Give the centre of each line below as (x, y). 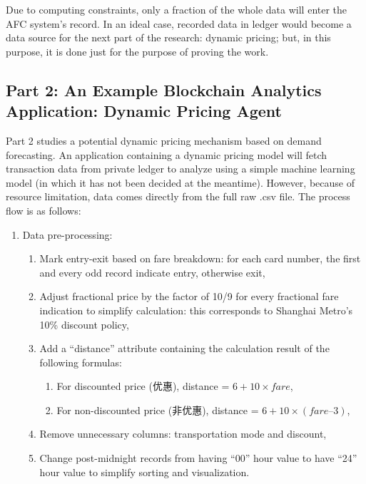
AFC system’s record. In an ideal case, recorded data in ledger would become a (179, 23)
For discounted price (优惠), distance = (143, 386)
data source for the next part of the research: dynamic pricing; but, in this (168, 37)
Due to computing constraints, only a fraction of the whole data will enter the (177, 9)
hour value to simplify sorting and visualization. (144, 472)
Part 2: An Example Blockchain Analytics (164, 89)
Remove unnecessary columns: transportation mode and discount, (183, 434)
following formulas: (81, 362)
